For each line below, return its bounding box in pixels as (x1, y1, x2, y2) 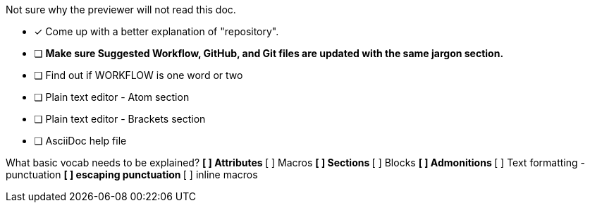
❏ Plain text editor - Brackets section (34, 113, 206, 125)
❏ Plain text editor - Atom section (34, 91, 190, 103)
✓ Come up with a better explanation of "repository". (34, 25, 279, 37)
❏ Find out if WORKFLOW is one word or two (34, 69, 243, 81)
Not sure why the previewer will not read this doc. (6, 4, 236, 16)
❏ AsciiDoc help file (34, 135, 127, 147)
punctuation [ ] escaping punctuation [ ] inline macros (6, 169, 258, 181)
